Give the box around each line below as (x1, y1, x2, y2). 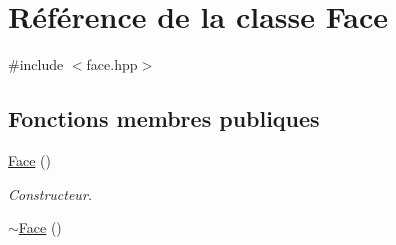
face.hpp (86, 54, 138, 75)
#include (8, 54, 64, 75)
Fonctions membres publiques (8, 103, 320, 134)
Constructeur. (8, 183, 93, 204)
